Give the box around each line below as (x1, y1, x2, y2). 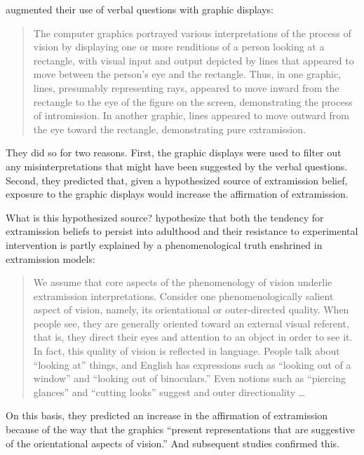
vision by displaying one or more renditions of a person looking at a (33, 39, 325, 54)
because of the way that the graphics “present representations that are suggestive (6, 422, 355, 437)
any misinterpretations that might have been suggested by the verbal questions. (6, 158, 348, 173)
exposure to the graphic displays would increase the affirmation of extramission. (6, 186, 349, 201)
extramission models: (6, 251, 95, 266)
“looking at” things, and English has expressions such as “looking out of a (33, 357, 351, 372)
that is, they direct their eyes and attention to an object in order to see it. (33, 330, 353, 344)
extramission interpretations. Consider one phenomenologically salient (33, 288, 334, 303)
